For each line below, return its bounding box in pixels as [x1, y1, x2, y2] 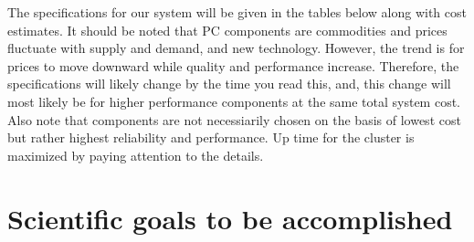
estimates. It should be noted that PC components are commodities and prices [7, 20, 448, 39]
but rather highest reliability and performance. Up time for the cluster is [7, 128, 415, 147]
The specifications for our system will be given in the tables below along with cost [7, 3, 467, 21]
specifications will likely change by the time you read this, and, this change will [7, 74, 451, 93]
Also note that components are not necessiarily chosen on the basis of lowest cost [7, 110, 461, 129]
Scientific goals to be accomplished [7, 199, 453, 237]
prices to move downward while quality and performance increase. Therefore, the [7, 56, 459, 75]
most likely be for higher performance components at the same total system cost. [7, 91, 461, 110]
